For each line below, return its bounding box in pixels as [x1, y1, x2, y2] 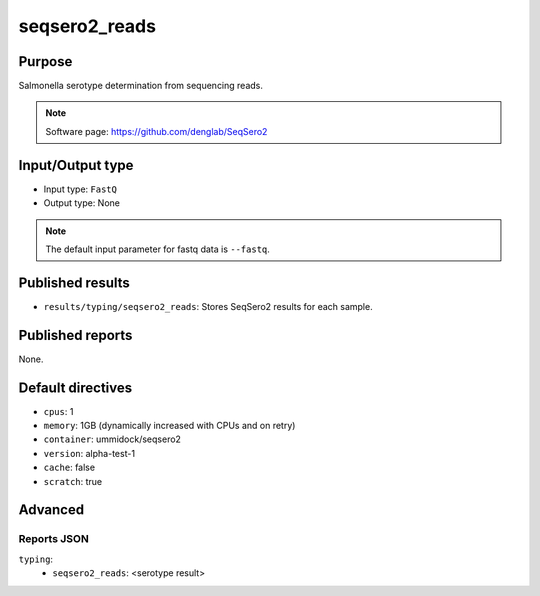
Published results [18, 274, 130, 291]
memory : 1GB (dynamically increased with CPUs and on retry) [43, 420, 296, 432]
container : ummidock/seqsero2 [43, 433, 182, 445]
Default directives [18, 379, 133, 396]
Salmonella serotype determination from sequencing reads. [18, 80, 264, 92]
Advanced [18, 501, 85, 519]
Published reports [18, 326, 133, 344]
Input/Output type [18, 156, 134, 174]
